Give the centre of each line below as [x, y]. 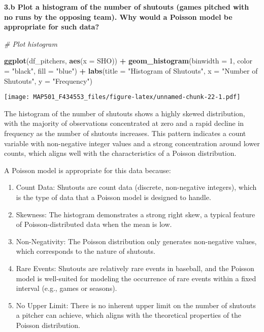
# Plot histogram [31, 43]
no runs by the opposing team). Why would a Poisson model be [118, 16]
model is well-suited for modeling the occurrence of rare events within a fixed [136, 278]
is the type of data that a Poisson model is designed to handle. [113, 197]
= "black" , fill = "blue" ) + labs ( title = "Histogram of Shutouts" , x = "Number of [131, 70]
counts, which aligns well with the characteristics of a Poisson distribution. [120, 153]
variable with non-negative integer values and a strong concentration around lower [132, 143]
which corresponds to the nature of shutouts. [86, 251]
